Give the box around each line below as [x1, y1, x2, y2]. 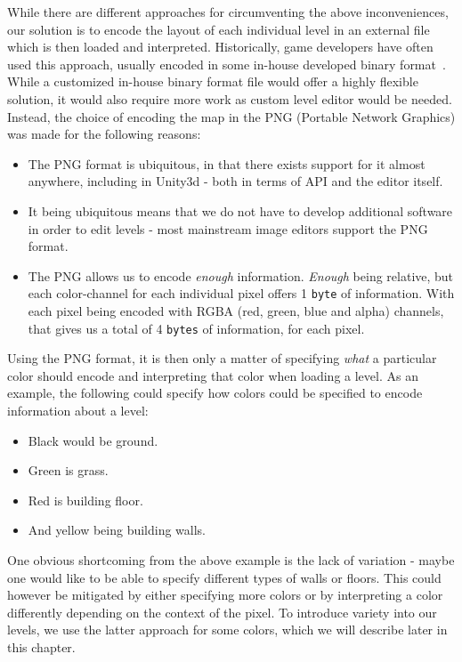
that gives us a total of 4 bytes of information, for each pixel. [28, 319, 365, 337]
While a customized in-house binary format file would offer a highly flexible [7, 72, 418, 91]
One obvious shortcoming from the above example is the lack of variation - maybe [7, 550, 455, 569]
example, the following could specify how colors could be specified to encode [7, 383, 423, 402]
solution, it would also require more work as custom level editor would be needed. [7, 89, 452, 108]
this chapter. [7, 637, 76, 656]
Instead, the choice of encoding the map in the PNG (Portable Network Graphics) [7, 107, 456, 125]
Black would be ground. [28, 431, 158, 449]
